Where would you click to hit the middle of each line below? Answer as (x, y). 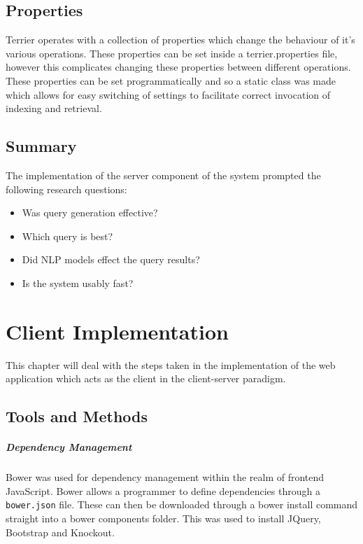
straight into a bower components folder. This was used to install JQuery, (163, 518)
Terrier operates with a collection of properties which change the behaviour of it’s (180, 40)
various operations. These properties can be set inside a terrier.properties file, (172, 53)
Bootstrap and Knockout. (60, 532)
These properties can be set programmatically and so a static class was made (171, 80)
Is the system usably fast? (78, 283)
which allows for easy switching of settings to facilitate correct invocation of (168, 94)
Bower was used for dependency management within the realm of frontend (165, 477)
